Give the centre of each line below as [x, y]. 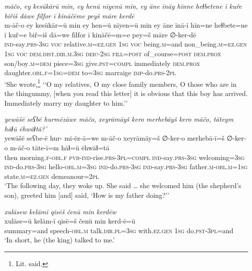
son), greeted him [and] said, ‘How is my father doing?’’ [87, 195]
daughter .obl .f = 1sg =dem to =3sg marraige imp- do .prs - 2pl [90, 72]
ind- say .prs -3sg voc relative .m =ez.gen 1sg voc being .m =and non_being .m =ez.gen [126, 44]
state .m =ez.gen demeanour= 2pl [52, 176]
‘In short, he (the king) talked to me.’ [60, 240]
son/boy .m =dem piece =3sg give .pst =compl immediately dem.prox [102, 63]
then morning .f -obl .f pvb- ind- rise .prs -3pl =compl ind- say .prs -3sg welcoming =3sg [125, 157]
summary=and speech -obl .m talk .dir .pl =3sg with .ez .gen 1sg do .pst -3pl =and [119, 230]
